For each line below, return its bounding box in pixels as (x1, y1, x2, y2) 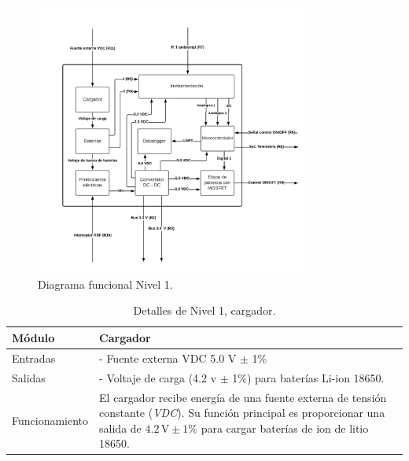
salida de (99, 419, 142, 436)
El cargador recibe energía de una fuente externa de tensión (99, 389, 387, 405)
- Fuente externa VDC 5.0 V (99, 349, 237, 366)
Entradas (12, 349, 56, 366)
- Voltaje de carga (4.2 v (99, 369, 217, 385)
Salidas (12, 369, 46, 385)
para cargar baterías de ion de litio (201, 419, 369, 436)
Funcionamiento (12, 411, 89, 428)
